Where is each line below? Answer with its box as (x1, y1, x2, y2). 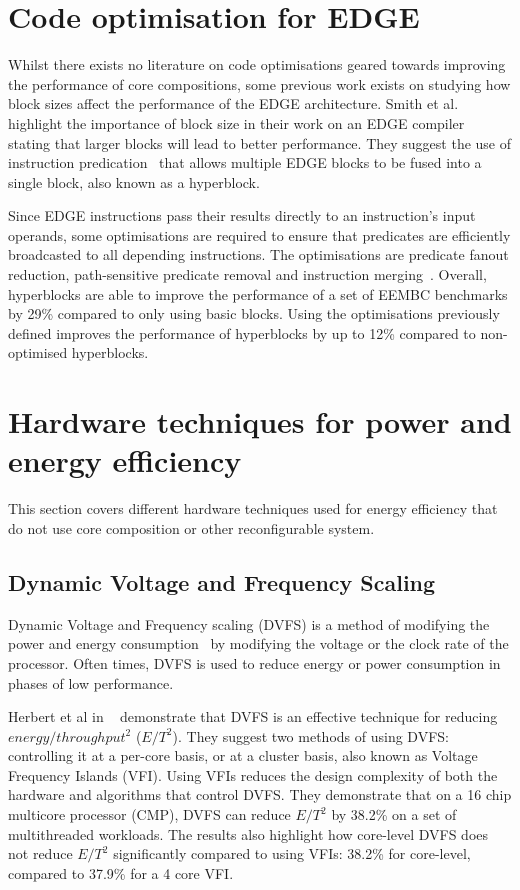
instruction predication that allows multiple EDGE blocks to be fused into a (8, 152, 482, 173)
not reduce (8, 843, 73, 864)
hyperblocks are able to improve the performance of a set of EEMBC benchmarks (8, 283, 508, 304)
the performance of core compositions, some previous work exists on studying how (8, 73, 511, 94)
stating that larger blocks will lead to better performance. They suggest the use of (8, 132, 512, 153)
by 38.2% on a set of (331, 804, 457, 825)
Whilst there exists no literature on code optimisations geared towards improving (8, 54, 506, 75)
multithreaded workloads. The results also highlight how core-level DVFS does (8, 823, 489, 844)
